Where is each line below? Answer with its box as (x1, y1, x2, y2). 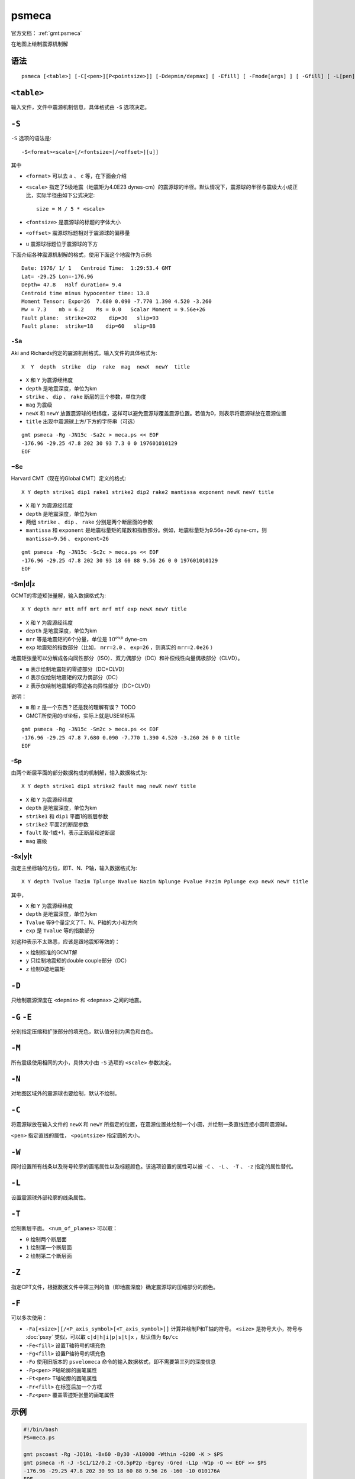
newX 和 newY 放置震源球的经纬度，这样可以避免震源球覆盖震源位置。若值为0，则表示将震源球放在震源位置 (25, 409, 287, 416)
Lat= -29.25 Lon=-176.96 (21, 273, 93, 280)
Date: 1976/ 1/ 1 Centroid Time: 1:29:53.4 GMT (21, 265, 172, 272)
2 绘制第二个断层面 (25, 1252, 72, 1260)
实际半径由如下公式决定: (35, 192, 95, 199)
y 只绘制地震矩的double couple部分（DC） (25, 957, 130, 964)
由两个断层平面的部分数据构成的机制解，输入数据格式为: (11, 769, 148, 776)
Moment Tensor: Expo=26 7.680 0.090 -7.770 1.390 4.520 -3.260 (21, 298, 212, 305)
